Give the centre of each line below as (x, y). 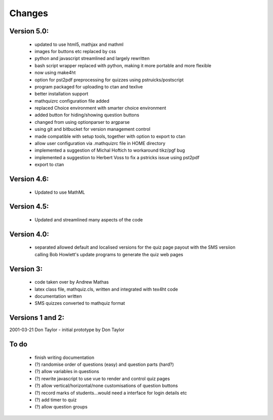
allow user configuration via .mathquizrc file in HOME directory (100, 144)
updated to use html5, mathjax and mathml (79, 44)
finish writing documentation (64, 357)
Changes (29, 13)
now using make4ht (55, 73)
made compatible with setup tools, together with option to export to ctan (110, 136)
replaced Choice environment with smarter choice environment (100, 108)
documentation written (58, 296)
